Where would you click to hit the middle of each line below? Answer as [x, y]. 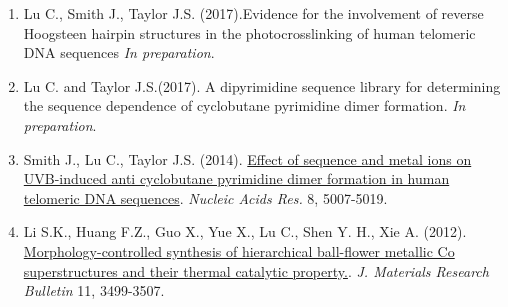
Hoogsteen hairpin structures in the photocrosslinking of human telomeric [249, 32]
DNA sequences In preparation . [119, 52]
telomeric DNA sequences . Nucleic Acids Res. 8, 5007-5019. [205, 197]
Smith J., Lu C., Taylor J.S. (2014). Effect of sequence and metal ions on [247, 158]
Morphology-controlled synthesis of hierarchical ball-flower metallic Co [239, 250]
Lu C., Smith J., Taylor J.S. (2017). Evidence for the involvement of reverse [253, 13]
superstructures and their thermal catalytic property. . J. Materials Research [256, 270]
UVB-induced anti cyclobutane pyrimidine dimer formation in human [236, 178]
